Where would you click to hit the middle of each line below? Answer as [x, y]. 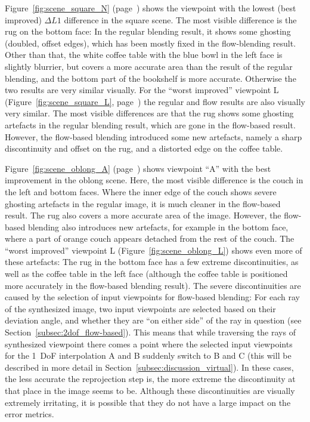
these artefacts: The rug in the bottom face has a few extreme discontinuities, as [152, 262]
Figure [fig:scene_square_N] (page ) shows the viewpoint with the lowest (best [151, 8]
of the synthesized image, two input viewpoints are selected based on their [140, 308]
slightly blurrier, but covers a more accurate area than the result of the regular [149, 66]
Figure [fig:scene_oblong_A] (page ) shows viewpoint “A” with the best [138, 168]
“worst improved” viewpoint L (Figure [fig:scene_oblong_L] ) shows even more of [154, 250]
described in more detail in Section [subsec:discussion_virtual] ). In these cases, [149, 367]
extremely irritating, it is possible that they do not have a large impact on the [148, 402]
